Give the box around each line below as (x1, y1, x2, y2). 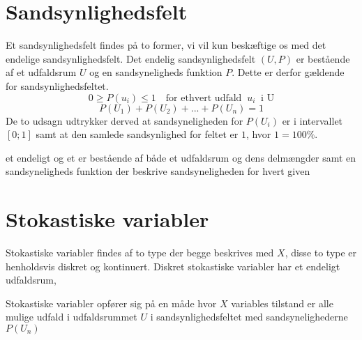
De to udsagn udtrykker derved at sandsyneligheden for (6, 113, 243, 127)
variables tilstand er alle (231, 295, 333, 310)
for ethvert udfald (165, 93, 242, 103)
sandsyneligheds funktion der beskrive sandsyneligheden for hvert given (6, 164, 310, 178)
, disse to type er (285, 245, 357, 259)
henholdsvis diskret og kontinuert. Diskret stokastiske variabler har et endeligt (6, 258, 340, 273)
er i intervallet (282, 113, 343, 127)
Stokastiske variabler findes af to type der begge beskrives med (6, 245, 274, 259)
